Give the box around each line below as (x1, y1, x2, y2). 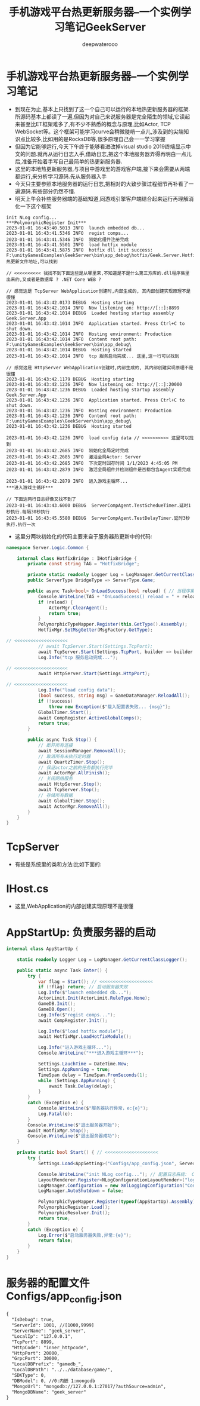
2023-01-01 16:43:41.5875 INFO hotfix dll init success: (6, 247, 153, 253)
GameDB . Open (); (37, 1006, 76, 1012)
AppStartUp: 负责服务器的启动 (6, 926, 156, 939)
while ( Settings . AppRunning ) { (37, 1077, 116, 1083)
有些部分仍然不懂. (32, 188, 76, 195)
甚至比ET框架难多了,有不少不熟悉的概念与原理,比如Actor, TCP (20, 120, 171, 127)
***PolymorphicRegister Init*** (6, 219, 86, 226)
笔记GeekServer (64, 20, 146, 34)
